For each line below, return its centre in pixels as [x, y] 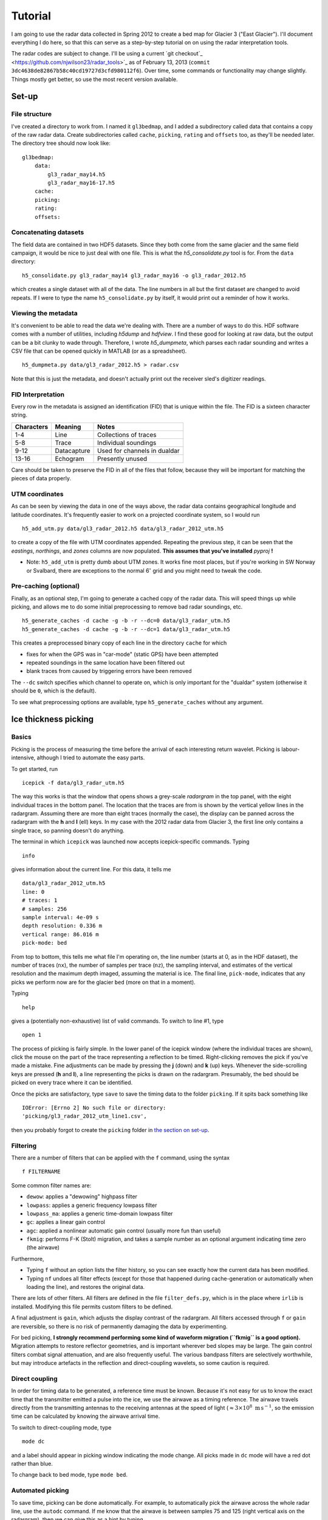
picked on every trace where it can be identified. [72, 1083]
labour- [291, 749]
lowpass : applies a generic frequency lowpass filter [92, 1205]
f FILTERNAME [41, 1172]
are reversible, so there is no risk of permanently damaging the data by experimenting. [119, 1326]
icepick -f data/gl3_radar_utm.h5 [73, 782]
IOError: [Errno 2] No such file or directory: [94, 1108]
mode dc [33, 1442]
